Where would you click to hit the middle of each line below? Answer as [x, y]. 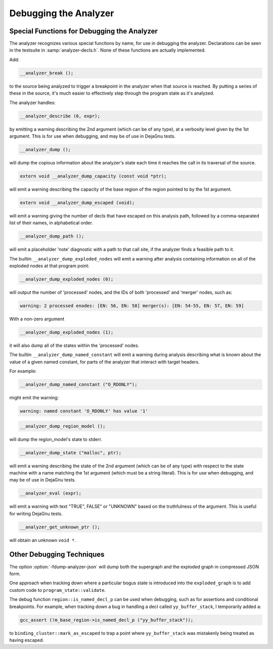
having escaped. [27, 640]
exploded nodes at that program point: [49, 266]
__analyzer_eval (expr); [51, 493]
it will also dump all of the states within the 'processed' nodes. [74, 345]
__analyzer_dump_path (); [52, 236]
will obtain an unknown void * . [42, 540]
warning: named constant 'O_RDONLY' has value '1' [84, 411]
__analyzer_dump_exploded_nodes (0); [67, 279]
